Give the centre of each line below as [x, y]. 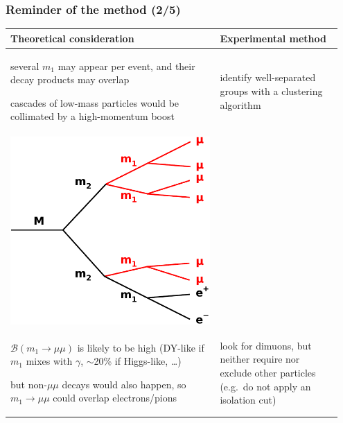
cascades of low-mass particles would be [95, 102]
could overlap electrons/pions [115, 398]
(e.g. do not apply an [265, 386]
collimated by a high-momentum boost [93, 116]
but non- [29, 384]
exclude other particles [268, 372]
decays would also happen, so [124, 384]
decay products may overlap [70, 79]
